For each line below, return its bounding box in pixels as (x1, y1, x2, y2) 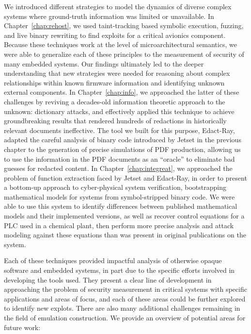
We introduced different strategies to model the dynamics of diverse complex (4, 1, 232, 11)
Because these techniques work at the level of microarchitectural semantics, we (4, 39, 237, 50)
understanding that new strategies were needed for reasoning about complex (4, 68, 230, 78)
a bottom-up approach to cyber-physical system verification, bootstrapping (4, 182, 227, 192)
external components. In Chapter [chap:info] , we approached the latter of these (4, 87, 239, 97)
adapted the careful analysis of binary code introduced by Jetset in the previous (4, 134, 241, 145)
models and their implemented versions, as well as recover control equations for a (4, 211, 245, 221)
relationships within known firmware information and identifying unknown (4, 77, 225, 87)
